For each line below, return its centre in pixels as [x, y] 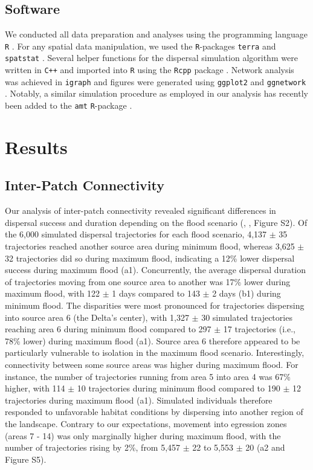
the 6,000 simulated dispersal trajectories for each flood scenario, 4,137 [136, 234]
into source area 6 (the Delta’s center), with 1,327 [97, 317]
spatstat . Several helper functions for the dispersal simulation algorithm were [151, 58]
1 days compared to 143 [156, 293]
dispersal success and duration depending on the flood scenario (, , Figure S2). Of [156, 222]
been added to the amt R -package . [69, 105]
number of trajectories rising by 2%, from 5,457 [93, 447]
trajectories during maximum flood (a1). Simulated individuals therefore [139, 400]
